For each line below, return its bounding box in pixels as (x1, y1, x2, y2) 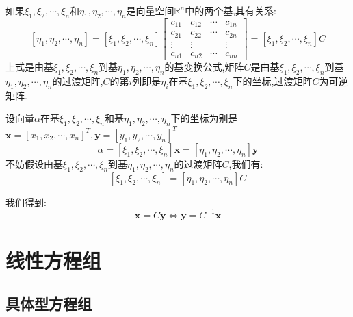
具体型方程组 (5, 293, 92, 314)
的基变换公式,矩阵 (164, 60, 244, 74)
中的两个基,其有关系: (185, 3, 276, 17)
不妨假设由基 (5, 156, 63, 170)
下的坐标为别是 (170, 111, 238, 125)
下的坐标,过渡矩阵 (233, 74, 313, 88)
